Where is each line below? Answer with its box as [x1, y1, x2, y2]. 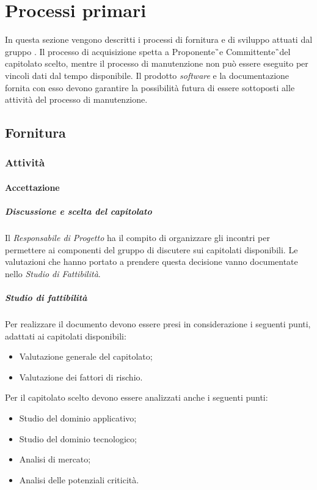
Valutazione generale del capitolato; [19, 350, 153, 363]
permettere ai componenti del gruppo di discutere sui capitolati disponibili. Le [5, 243, 298, 256]
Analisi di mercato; [19, 453, 91, 466]
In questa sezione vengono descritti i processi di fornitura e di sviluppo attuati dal [5, 33, 313, 46]
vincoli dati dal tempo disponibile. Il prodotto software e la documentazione [5, 69, 290, 81]
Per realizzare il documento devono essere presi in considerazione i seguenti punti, [5, 317, 311, 330]
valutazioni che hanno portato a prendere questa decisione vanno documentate [5, 255, 298, 268]
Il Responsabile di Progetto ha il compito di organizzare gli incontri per [5, 231, 270, 244]
